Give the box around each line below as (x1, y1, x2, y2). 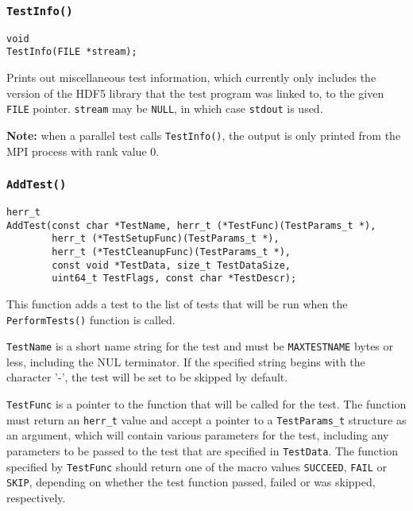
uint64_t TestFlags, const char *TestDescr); (52, 273, 297, 285)
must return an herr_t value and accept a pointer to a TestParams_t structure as (6, 411, 407, 428)
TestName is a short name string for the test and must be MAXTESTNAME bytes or (6, 338, 394, 354)
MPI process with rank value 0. (6, 142, 160, 159)
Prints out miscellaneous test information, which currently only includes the (6, 69, 376, 86)
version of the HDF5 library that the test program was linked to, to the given (6, 84, 384, 101)
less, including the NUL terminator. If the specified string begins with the (6, 353, 365, 370)
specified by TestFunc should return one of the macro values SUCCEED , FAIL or (6, 458, 388, 474)
